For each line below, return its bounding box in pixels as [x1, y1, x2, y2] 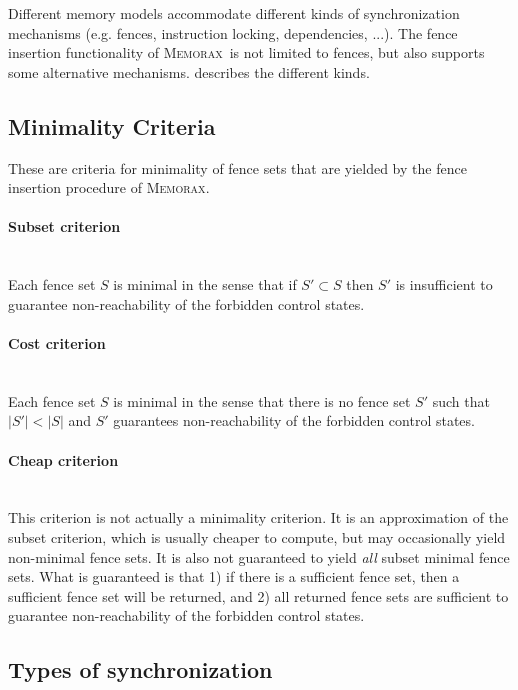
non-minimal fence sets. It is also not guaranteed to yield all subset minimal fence [8, 546, 510, 567]
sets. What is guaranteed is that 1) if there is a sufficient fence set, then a [8, 566, 460, 587]
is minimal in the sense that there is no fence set [113, 390, 411, 411]
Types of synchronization [8, 654, 273, 685]
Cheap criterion [8, 449, 119, 470]
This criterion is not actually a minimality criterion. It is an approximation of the [8, 507, 509, 528]
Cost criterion [8, 332, 106, 353]
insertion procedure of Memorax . [8, 177, 210, 198]
